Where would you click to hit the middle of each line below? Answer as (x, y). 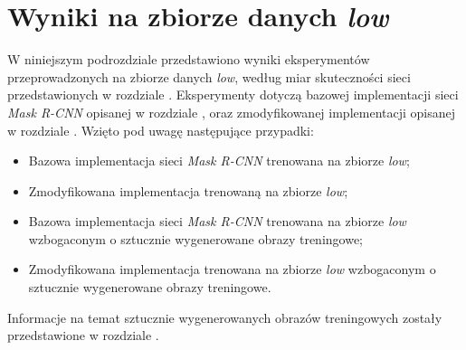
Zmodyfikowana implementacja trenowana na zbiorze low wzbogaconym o (232, 269)
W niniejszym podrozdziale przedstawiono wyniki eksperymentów (189, 59)
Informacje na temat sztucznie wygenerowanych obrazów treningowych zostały (225, 317)
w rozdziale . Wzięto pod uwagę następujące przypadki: (161, 130)
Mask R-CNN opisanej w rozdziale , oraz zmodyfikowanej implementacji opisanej (231, 112)
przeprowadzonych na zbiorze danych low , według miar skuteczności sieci (209, 76)
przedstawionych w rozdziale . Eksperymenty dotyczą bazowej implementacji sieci (233, 95)
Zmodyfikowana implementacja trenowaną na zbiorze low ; (188, 190)
